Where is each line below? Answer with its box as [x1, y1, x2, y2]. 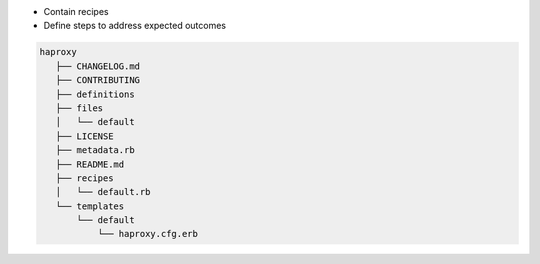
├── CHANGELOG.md [55, 60, 140, 72]
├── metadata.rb [55, 145, 135, 156]
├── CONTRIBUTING [55, 75, 140, 86]
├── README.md [55, 158, 125, 170]
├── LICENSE [55, 130, 114, 142]
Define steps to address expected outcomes [43, 20, 227, 32]
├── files [55, 102, 104, 114]
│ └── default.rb [55, 186, 151, 198]
